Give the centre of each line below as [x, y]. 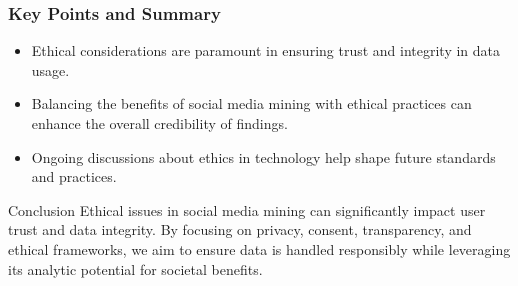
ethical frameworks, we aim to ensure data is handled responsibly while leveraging [259, 248]
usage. [50, 69]
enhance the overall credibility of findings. [159, 123]
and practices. [74, 176]
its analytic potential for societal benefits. [135, 268]
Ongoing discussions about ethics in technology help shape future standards [263, 156]
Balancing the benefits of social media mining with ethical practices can [251, 103]
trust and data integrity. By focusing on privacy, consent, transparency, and [240, 229]
